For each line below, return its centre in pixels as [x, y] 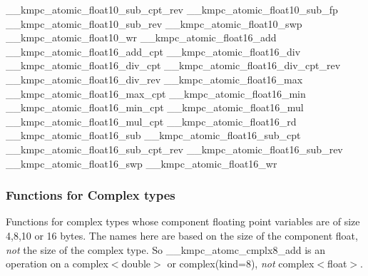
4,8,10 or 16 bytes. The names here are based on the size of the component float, [182, 235]
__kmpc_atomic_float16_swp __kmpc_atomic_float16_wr [142, 163]
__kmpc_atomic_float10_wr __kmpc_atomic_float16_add [141, 37]
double [136, 264]
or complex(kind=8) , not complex [241, 264]
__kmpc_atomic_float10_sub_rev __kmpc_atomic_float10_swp [154, 23]
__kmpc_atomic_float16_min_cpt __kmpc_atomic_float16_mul [155, 107]
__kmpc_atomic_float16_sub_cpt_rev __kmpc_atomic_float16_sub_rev [174, 149]
